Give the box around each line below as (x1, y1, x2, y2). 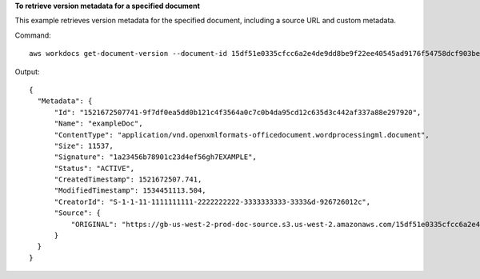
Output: (14, 66, 40, 76)
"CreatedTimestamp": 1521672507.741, (54, 175, 202, 184)
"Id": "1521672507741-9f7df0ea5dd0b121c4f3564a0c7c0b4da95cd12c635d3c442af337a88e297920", (54, 108, 422, 117)
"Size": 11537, (54, 141, 114, 150)
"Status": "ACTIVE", (54, 164, 135, 173)
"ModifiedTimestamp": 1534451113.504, (54, 186, 207, 195)
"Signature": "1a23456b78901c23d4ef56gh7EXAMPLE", (54, 153, 258, 161)
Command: (14, 30, 51, 40)
